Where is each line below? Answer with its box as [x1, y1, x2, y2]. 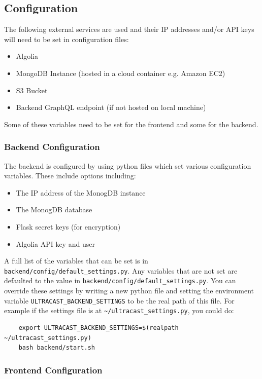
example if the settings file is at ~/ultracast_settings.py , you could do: [4, 305, 234, 316]
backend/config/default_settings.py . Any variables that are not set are [4, 265, 238, 276]
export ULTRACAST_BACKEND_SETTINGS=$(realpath [18, 324, 179, 331]
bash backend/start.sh [18, 344, 95, 352]
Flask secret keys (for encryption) [16, 221, 121, 232]
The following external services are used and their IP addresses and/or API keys [4, 24, 254, 34]
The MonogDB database [16, 204, 92, 215]
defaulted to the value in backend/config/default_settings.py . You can [4, 275, 236, 286]
